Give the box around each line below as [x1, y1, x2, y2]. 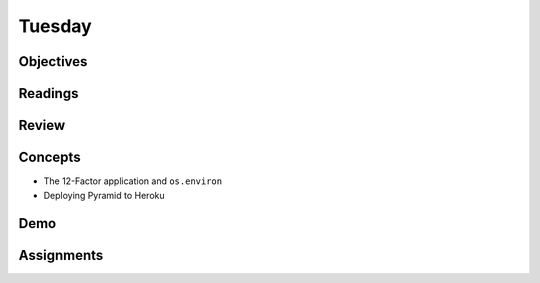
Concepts [18, 149, 81, 166]
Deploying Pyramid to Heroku [43, 189, 165, 201]
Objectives [18, 53, 88, 70]
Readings [18, 85, 79, 102]
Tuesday [18, 15, 92, 37]
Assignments [18, 247, 104, 264]
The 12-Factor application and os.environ [43, 175, 223, 187]
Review [18, 117, 66, 134]
